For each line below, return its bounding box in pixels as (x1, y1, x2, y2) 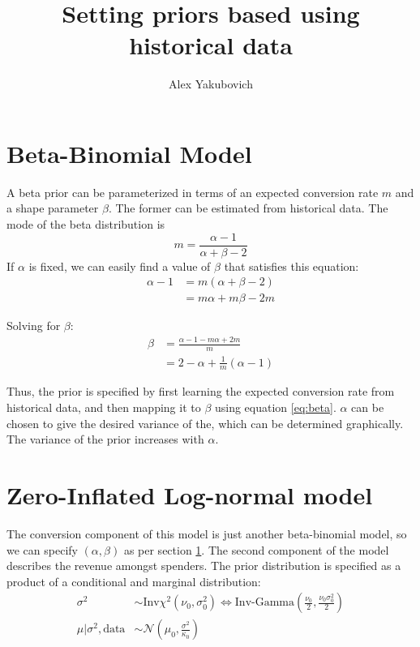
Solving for (6, 317, 61, 334)
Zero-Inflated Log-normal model (6, 478, 373, 512)
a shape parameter (6, 199, 99, 216)
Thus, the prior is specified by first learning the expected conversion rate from (6, 383, 395, 400)
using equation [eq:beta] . (214, 399, 336, 416)
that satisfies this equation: (224, 257, 359, 274)
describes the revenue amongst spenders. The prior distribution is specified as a (6, 557, 401, 574)
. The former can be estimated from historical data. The (108, 199, 388, 216)
